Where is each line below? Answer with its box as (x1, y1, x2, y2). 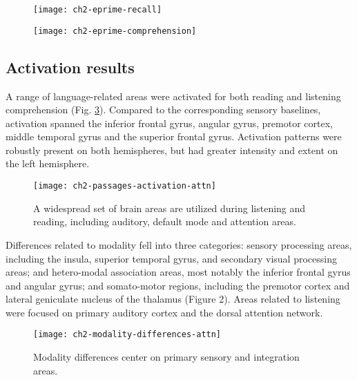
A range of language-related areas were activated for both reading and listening (6, 88, 341, 103)
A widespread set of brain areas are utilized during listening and (33, 200, 306, 215)
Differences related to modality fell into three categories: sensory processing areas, (6, 237, 352, 251)
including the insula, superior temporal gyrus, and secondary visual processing (6, 251, 337, 265)
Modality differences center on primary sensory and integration (33, 350, 300, 364)
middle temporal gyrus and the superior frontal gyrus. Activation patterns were (6, 129, 342, 144)
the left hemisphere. (6, 156, 90, 171)
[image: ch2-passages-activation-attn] (33, 181, 216, 191)
